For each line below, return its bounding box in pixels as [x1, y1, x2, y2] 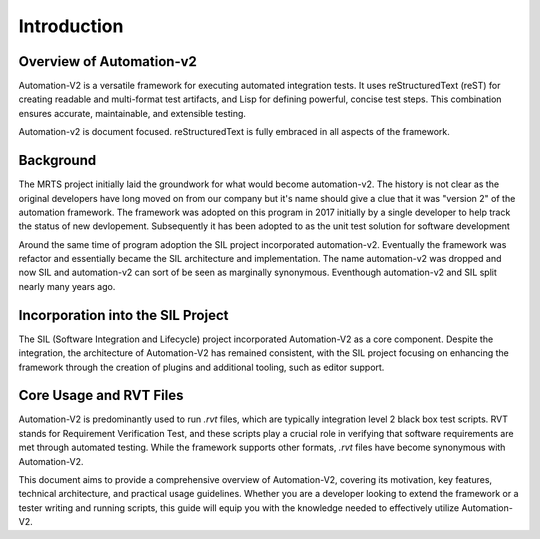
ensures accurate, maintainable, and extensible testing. [18, 107, 247, 119]
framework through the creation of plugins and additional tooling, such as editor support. [18, 361, 385, 373]
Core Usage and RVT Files [18, 387, 184, 404]
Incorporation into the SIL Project [18, 306, 229, 324]
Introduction [18, 15, 124, 37]
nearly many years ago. [18, 280, 116, 292]
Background [18, 152, 97, 169]
